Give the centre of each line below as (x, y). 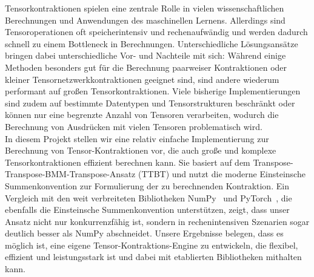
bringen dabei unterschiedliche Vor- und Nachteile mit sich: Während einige (145, 55)
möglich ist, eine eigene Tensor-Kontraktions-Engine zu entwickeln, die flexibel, (152, 245)
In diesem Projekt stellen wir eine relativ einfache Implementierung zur (137, 138)
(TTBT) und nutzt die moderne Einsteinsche (222, 174)
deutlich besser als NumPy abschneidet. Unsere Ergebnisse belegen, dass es (144, 233)
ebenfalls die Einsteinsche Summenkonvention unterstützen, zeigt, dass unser (147, 210)
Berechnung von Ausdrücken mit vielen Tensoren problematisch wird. (134, 126)
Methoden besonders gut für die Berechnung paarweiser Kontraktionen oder (146, 67)
